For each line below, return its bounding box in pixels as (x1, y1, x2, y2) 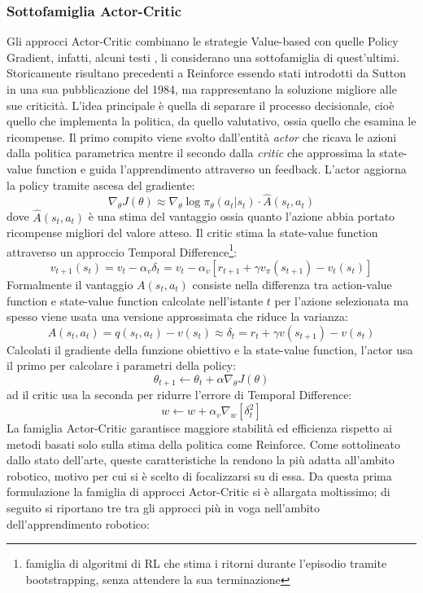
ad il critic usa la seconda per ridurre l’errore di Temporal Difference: (7, 386, 352, 403)
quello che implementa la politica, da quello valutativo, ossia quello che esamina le (7, 112, 416, 130)
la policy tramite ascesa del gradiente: (7, 176, 195, 193)
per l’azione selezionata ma (274, 292, 409, 309)
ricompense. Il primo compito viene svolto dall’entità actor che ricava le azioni (7, 128, 397, 145)
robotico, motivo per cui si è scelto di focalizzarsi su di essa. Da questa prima (7, 467, 392, 484)
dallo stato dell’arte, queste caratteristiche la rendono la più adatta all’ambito (7, 451, 395, 468)
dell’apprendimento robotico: (7, 515, 150, 532)
